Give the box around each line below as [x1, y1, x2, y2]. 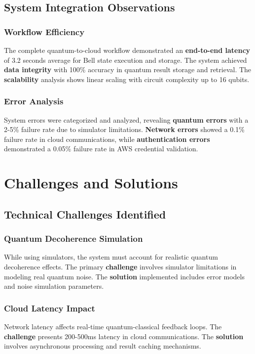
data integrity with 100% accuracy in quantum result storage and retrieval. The [4, 64, 252, 75]
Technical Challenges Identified [4, 206, 166, 221]
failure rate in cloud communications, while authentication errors [4, 133, 210, 144]
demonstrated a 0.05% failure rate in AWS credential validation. [4, 143, 198, 154]
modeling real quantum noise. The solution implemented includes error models [4, 271, 245, 281]
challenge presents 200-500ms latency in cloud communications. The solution [4, 331, 244, 341]
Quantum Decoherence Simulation [4, 232, 143, 245]
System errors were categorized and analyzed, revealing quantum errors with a [4, 114, 249, 125]
